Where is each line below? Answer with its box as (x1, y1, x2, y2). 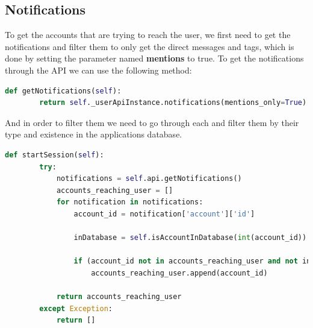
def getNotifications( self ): (5, 86, 122, 95)
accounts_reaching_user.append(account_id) (91, 268, 268, 277)
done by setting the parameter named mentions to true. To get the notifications (5, 52, 304, 65)
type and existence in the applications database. (5, 128, 182, 140)
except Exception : (39, 304, 113, 313)
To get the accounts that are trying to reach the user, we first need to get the (5, 28, 291, 41)
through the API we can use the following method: (5, 63, 192, 76)
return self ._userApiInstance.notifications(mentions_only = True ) (39, 98, 307, 107)
